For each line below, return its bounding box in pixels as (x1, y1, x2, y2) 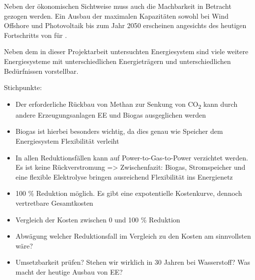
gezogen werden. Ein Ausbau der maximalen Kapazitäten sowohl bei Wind (4, 10, 228, 21)
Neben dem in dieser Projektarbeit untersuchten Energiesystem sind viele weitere (4, 46, 249, 57)
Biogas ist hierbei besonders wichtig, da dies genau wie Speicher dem (15, 126, 223, 136)
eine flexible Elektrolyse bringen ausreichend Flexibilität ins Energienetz (15, 171, 233, 182)
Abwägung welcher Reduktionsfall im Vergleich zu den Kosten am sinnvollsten (15, 231, 251, 241)
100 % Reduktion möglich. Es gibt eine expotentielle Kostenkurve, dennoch (15, 188, 242, 198)
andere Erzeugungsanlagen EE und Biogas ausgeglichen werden (15, 109, 206, 120)
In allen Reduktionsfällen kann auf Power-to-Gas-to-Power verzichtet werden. (15, 152, 248, 162)
